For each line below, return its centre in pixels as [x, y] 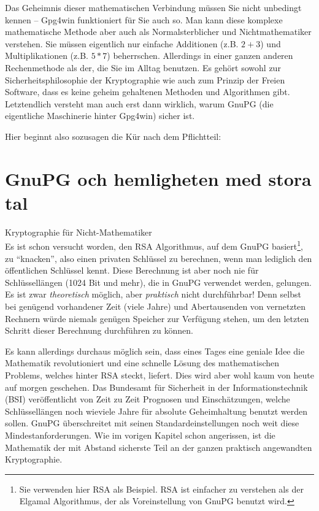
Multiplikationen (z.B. [47, 56]
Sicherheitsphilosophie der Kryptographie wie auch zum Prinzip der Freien [145, 79]
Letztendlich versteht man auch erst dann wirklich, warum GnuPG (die [139, 103]
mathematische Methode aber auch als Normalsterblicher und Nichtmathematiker [158, 32]
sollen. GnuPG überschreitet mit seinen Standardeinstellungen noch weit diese [152, 423]
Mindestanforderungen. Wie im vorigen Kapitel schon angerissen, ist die [140, 435]
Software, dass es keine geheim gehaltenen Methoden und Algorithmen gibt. [148, 92]
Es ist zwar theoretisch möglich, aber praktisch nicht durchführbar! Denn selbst [153, 294]
